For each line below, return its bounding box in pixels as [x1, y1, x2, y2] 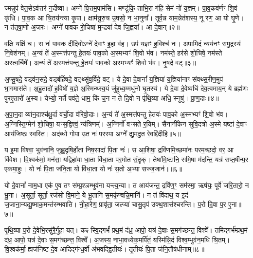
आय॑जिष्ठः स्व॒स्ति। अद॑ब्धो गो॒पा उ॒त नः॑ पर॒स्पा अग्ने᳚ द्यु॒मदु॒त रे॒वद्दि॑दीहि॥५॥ [4, 128, 181, 138]
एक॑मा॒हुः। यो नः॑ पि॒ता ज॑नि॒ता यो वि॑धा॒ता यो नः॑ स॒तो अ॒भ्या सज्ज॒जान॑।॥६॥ [4, 164, 182, 174]
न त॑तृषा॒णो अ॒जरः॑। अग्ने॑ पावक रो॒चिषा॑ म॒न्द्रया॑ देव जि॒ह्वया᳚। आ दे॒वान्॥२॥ [4, 22, 180, 32]
